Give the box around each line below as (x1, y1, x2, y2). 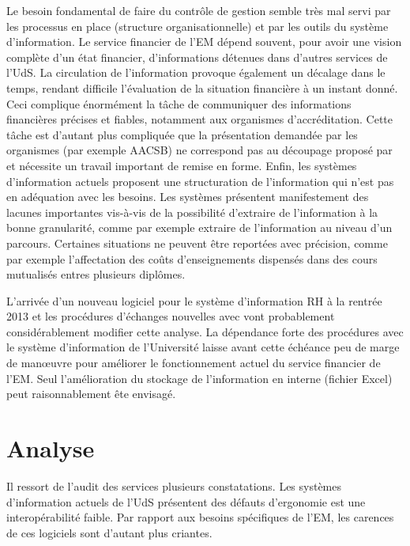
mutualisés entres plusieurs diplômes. (6, 266, 186, 282)
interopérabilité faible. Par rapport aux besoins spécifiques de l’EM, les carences (6, 509, 394, 525)
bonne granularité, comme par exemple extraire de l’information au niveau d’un (6, 219, 393, 236)
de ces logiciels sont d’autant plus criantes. (6, 524, 213, 540)
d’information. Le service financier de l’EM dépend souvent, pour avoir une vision (6, 33, 402, 50)
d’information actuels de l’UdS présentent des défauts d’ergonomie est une (6, 493, 366, 510)
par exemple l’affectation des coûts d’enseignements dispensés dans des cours (6, 250, 378, 267)
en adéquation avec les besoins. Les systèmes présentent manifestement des (6, 188, 369, 205)
